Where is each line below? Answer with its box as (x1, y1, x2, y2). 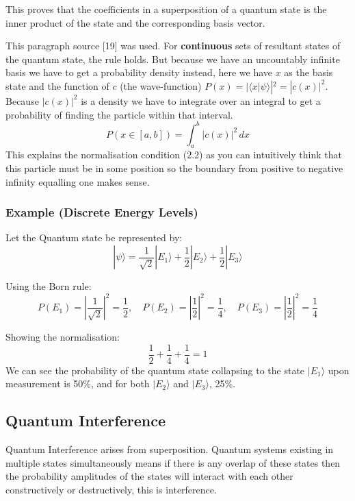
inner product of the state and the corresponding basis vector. (5, 15, 265, 29)
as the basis (284, 65, 333, 80)
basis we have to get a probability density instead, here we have (5, 65, 273, 80)
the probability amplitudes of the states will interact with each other (5, 469, 293, 483)
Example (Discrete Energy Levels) (5, 204, 198, 221)
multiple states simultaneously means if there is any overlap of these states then (5, 455, 341, 469)
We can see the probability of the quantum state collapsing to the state (5, 363, 305, 377)
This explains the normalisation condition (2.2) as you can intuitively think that (5, 147, 342, 162)
